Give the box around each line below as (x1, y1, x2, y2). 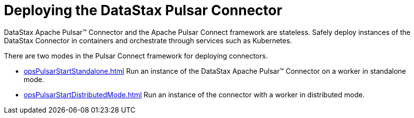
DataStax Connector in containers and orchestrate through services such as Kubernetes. (4, 36, 292, 45)
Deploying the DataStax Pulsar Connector (4, 2, 282, 19)
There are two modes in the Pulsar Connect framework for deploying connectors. (4, 51, 268, 60)
